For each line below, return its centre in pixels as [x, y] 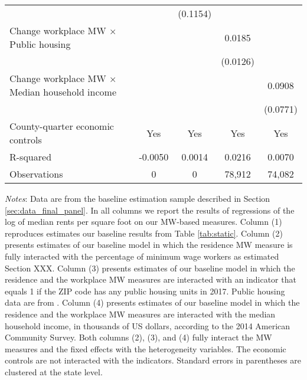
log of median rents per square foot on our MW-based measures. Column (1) [143, 222]
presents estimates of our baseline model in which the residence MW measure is [149, 245]
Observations [36, 174]
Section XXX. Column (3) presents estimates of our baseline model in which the [150, 268]
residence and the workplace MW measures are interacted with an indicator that [151, 279]
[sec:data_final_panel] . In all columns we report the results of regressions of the [150, 210]
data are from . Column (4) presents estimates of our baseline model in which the [152, 302]
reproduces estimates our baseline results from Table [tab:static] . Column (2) [144, 233]
